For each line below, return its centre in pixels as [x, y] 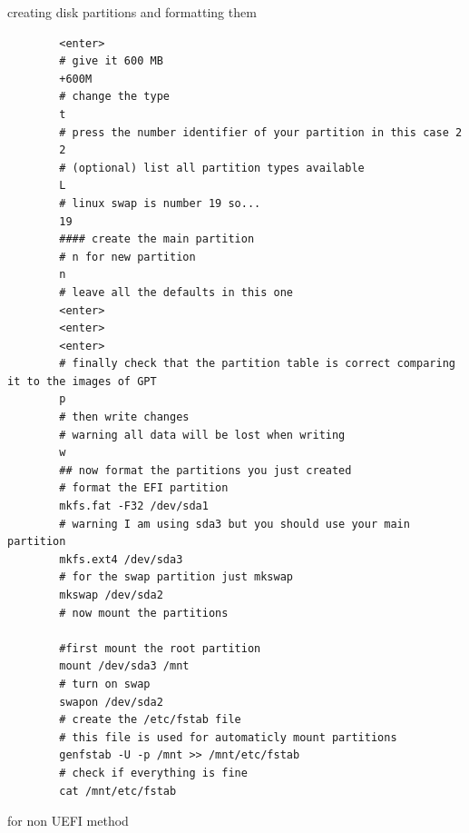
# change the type [114, 97]
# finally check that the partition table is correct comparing [257, 364]
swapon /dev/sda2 [111, 702]
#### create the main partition [157, 239]
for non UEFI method [68, 821]
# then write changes [124, 417]
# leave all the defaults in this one [176, 292]
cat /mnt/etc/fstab [118, 791]
